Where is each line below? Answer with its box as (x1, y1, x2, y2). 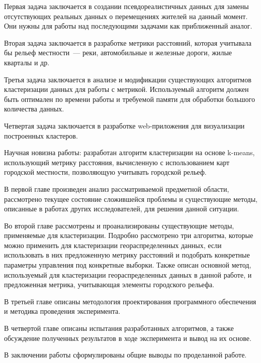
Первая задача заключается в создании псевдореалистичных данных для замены (4, 1, 249, 11)
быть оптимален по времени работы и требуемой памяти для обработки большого (4, 93, 255, 104)
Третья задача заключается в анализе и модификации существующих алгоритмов (4, 74, 251, 84)
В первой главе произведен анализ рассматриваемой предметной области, (4, 183, 229, 194)
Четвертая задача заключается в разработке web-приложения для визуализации (4, 120, 245, 131)
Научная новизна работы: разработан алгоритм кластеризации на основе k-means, (4, 147, 255, 158)
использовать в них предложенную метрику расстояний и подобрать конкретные (4, 250, 250, 260)
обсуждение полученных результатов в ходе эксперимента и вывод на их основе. (4, 332, 251, 343)
